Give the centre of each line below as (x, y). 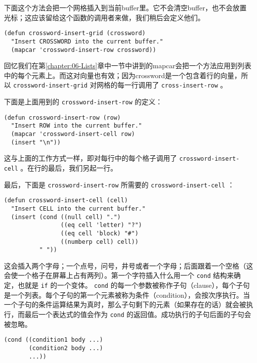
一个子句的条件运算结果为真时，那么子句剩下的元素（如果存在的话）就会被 (125, 304)
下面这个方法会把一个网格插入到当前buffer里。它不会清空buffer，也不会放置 (125, 7)
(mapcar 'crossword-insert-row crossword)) (84, 50)
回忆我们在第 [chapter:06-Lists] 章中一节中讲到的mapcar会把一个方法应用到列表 (128, 66)
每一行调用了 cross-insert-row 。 (172, 85)
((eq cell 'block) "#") (100, 233)
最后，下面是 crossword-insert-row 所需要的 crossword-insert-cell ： (119, 184)
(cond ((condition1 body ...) (54, 340)
